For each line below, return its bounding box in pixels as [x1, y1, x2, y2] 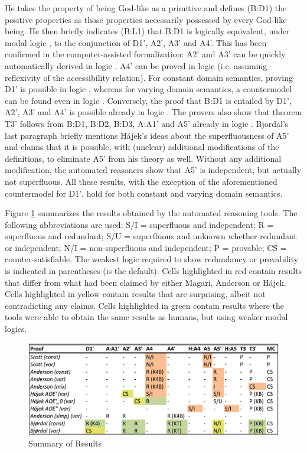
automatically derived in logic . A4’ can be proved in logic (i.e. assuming [5, 59, 267, 71]
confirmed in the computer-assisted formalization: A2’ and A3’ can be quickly [5, 48, 286, 60]
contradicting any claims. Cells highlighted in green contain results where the [5, 299, 284, 311]
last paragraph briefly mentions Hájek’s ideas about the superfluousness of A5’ [5, 129, 289, 141]
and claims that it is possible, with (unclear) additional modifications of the [5, 141, 279, 153]
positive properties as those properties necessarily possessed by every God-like [5, 13, 287, 25]
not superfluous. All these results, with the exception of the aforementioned [5, 175, 277, 187]
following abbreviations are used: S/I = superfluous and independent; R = [5, 218, 274, 230]
